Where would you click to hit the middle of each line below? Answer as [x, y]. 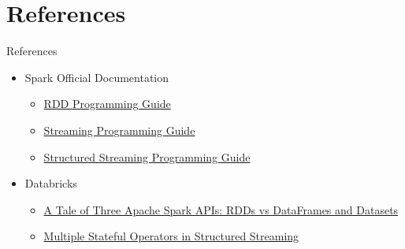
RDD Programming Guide [107, 104]
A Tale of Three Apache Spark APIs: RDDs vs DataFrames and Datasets [221, 209]
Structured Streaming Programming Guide [147, 156]
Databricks [51, 183]
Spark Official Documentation [97, 77]
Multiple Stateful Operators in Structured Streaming [171, 236]
